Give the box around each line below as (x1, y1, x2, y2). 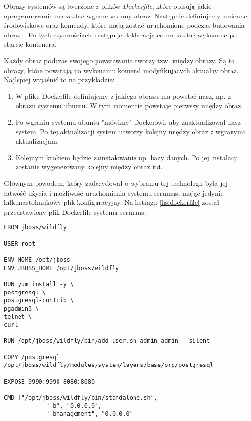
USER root (4, 240, 36, 247)
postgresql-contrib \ (4, 297, 74, 304)
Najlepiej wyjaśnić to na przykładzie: (4, 74, 115, 85)
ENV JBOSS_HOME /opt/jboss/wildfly (4, 264, 119, 272)
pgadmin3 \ (4, 305, 39, 312)
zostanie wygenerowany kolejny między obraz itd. (15, 162, 163, 172)
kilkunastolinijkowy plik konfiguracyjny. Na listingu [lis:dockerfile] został (4, 197, 220, 207)
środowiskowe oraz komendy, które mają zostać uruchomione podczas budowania (4, 20, 245, 30)
